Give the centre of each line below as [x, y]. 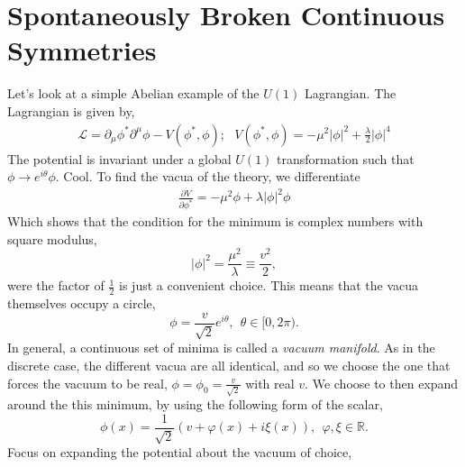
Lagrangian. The [350, 93]
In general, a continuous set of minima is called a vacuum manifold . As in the [221, 348]
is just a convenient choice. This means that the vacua [269, 285]
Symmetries [82, 50]
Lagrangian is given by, [71, 110]
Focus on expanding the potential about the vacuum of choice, [180, 452]
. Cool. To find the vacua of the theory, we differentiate [208, 176]
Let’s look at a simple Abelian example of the [133, 93]
